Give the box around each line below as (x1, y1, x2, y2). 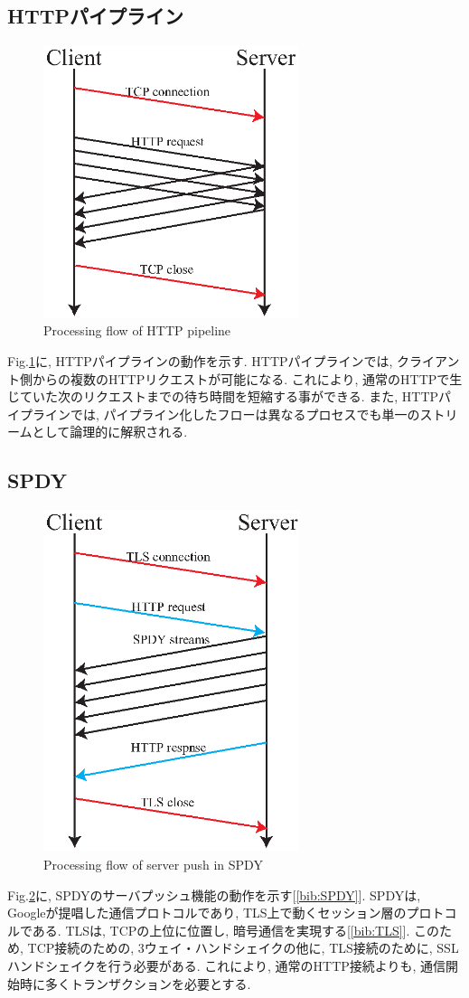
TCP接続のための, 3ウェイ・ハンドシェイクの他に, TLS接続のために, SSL (27, 938, 459, 957)
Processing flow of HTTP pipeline (43, 321, 231, 340)
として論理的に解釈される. (32, 422, 188, 441)
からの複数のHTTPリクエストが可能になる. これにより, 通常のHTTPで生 (32, 369, 463, 388)
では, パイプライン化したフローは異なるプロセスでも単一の (70, 404, 420, 423)
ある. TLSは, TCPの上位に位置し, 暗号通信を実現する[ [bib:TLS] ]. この (32, 920, 440, 939)
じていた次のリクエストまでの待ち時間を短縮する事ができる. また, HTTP (7, 387, 439, 406)
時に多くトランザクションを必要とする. (19, 974, 251, 993)
